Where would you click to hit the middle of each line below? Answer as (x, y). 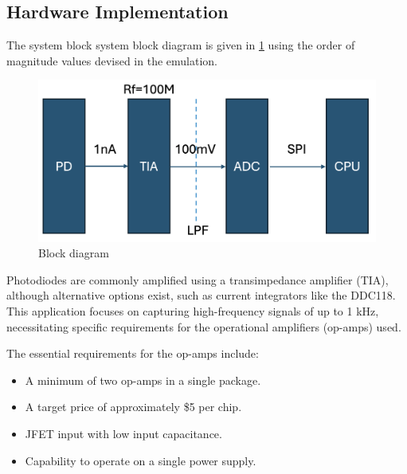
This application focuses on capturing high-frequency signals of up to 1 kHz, (193, 311)
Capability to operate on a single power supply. (141, 460)
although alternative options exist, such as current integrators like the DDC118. (201, 295)
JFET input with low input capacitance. (123, 434)
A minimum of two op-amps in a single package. (143, 380)
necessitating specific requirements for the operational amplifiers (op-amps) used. (204, 326)
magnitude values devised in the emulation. (112, 60)
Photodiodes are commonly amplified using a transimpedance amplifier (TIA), (198, 279)
